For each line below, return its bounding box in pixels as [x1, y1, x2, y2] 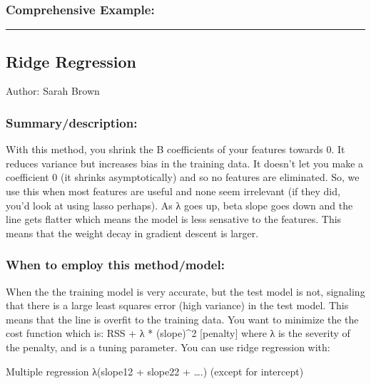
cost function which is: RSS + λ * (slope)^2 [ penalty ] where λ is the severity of [6, 326, 350, 341]
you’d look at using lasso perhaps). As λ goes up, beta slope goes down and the [6, 197, 353, 212]
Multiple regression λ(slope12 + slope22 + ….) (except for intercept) [6, 363, 304, 378]
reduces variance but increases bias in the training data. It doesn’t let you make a [6, 155, 364, 170]
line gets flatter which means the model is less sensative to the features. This [6, 212, 342, 227]
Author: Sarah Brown [6, 83, 100, 98]
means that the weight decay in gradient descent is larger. [6, 225, 259, 240]
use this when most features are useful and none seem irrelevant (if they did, [6, 184, 340, 199]
